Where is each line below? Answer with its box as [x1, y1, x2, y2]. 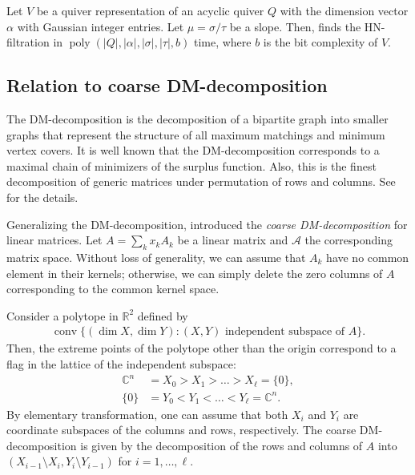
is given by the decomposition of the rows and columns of [80, 437, 363, 453]
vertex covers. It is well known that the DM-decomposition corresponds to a [6, 142, 380, 159]
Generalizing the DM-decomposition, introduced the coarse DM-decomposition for [6, 215, 408, 232]
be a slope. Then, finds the [229, 18, 361, 34]
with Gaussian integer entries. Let [17, 18, 184, 34]
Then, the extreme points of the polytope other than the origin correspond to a [6, 340, 397, 356]
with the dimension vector [280, 2, 409, 18]
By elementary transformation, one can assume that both [6, 405, 288, 422]
